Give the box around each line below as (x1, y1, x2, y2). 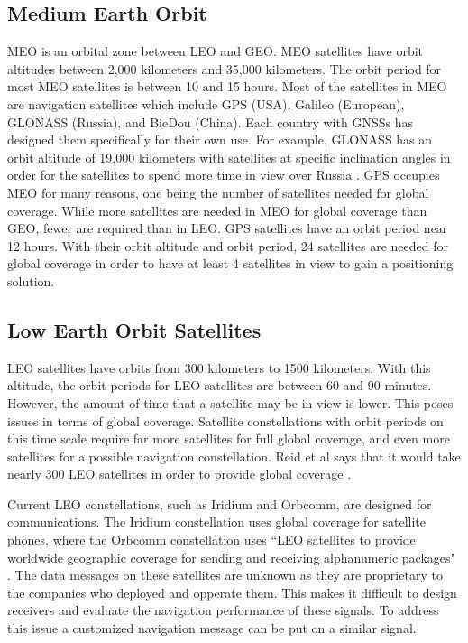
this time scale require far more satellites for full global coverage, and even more (7, 429, 450, 448)
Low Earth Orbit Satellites (7, 315, 262, 343)
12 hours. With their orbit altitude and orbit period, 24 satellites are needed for (7, 236, 449, 255)
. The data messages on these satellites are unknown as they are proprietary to (7, 565, 443, 584)
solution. (7, 271, 55, 290)
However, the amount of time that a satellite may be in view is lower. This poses (7, 393, 454, 412)
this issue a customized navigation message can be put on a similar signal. (7, 619, 417, 638)
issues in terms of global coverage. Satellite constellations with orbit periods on (7, 411, 444, 430)
